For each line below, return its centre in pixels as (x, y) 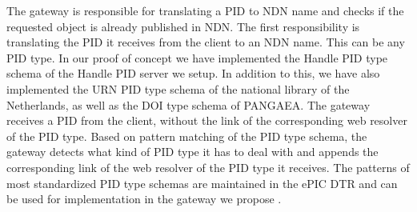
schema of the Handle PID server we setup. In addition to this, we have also (193, 73)
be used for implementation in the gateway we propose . (144, 199)
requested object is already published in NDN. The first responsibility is (183, 26)
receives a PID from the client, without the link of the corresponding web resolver (207, 120)
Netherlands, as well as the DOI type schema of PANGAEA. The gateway (188, 104)
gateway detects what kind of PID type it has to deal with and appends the (192, 152)
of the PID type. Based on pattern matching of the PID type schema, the (187, 136)
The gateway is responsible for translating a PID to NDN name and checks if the (205, 10)
